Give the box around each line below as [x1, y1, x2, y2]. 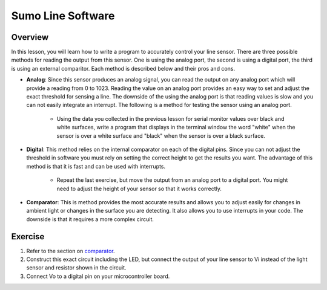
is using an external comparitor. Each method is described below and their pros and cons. [11, 65, 236, 72]
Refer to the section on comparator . [26, 247, 115, 254]
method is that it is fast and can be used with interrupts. [26, 163, 166, 170]
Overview [11, 32, 49, 42]
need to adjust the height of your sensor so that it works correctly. [56, 185, 222, 192]
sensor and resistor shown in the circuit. [26, 264, 127, 271]
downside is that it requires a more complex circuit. [26, 215, 154, 223]
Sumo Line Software [11, 9, 115, 22]
